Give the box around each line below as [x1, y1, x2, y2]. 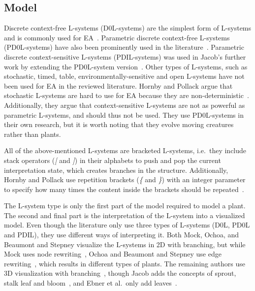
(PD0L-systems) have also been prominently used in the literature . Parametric [4, 42, 244, 52]
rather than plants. [4, 129, 61, 139]
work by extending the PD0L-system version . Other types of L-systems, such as [4, 61, 248, 71]
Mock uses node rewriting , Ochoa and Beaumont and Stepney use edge [4, 249, 222, 259]
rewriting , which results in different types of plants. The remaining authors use [4, 258, 245, 268]
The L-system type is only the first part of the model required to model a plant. [4, 200, 246, 211]
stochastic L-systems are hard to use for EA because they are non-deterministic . [4, 90, 249, 100]
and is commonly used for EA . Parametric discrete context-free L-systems [4, 32, 230, 42]
